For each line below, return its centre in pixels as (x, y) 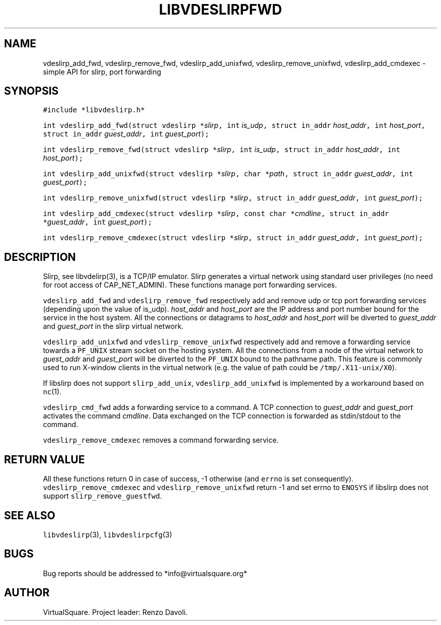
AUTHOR (27, 593)
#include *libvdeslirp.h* (94, 110)
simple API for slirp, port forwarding (102, 72)
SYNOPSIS (31, 91)
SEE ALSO (30, 515)
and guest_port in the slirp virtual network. (113, 326)
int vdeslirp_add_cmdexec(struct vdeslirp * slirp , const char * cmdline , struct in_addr (216, 214)
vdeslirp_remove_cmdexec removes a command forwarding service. (161, 440)
